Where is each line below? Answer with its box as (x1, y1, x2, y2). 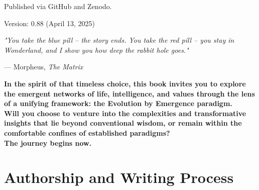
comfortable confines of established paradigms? (4, 127, 170, 138)
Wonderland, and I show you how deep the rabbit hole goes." (4, 44, 189, 55)
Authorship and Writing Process (4, 167, 234, 187)
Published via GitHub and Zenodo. (4, 1, 112, 11)
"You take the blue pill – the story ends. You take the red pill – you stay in (4, 35, 234, 45)
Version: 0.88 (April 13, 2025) (4, 18, 95, 28)
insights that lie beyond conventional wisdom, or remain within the (4, 118, 242, 128)
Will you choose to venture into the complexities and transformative (4, 108, 246, 118)
